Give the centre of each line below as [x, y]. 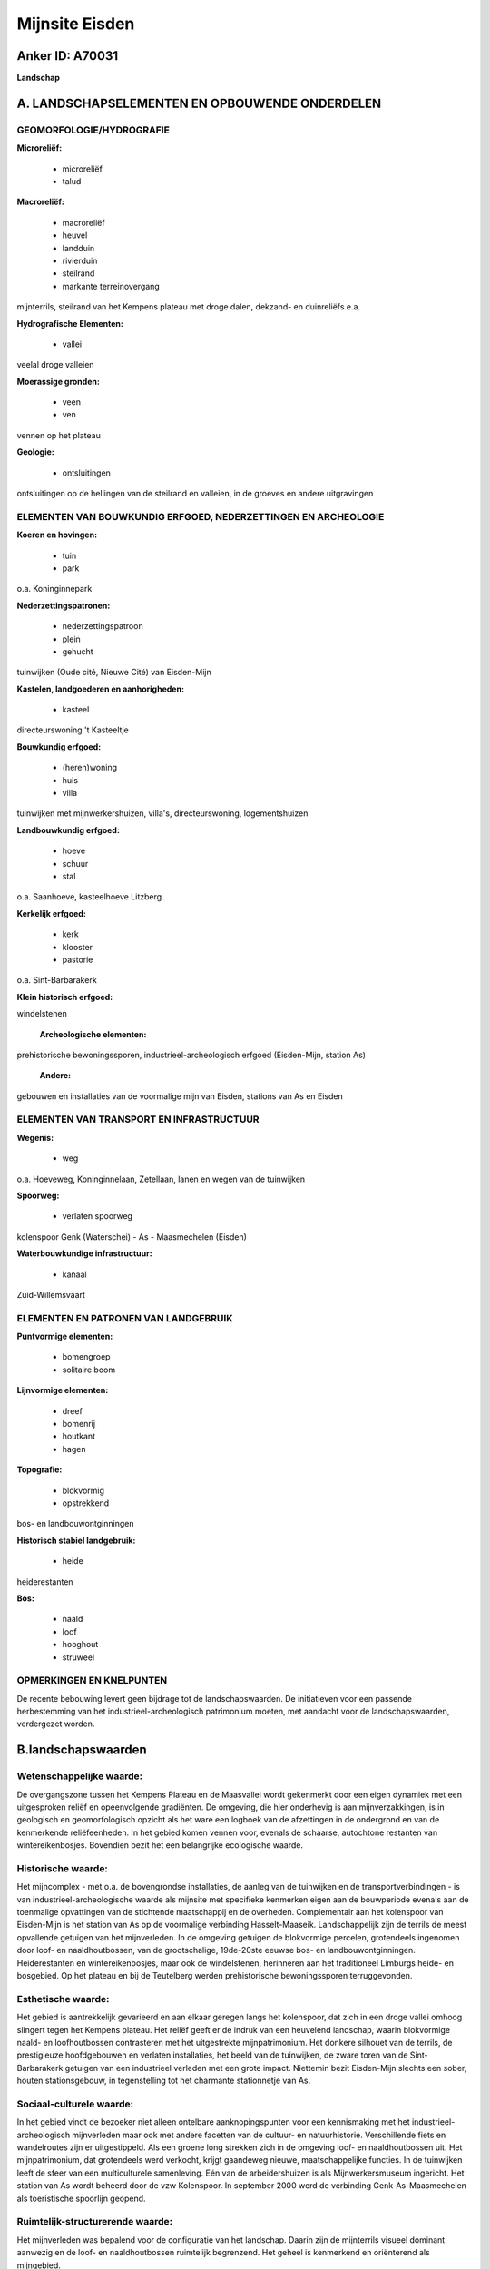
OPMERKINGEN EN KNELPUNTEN [92, 1681]
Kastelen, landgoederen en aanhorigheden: [101, 689]
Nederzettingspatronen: [64, 605]
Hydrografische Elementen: [70, 323]
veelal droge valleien [55, 365]
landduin [78, 248]
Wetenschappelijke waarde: [80, 1776]
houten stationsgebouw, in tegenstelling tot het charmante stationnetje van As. [164, 2081]
